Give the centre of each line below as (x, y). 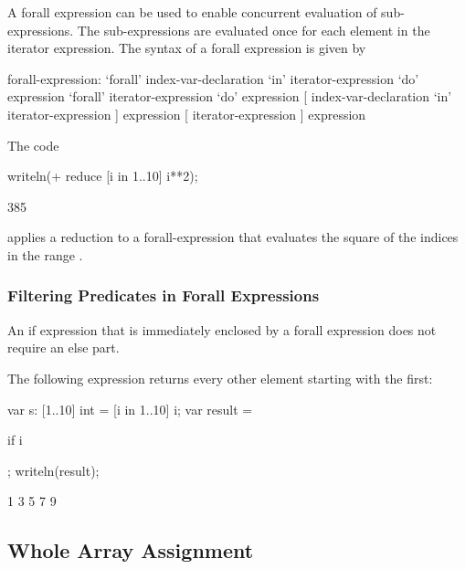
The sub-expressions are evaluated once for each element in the (254, 30)
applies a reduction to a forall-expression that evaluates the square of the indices (233, 237)
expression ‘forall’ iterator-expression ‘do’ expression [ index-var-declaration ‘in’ (230, 96)
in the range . (45, 254)
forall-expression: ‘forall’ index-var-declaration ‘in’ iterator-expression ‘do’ (213, 78)
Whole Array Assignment (131, 550)
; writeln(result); (53, 470)
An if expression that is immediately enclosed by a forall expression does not (222, 329)
